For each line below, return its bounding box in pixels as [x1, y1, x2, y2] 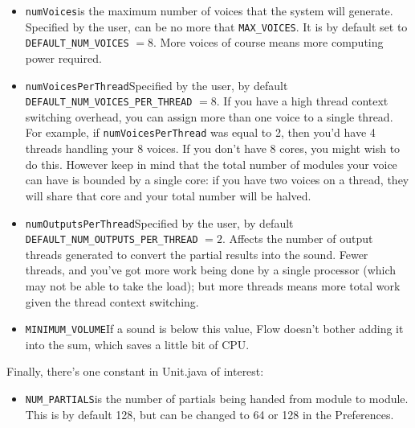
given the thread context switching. [25, 293, 199, 310]
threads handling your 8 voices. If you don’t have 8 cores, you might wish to [25, 140, 401, 157]
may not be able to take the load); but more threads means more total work [25, 278, 401, 294]
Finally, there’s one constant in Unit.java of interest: [6, 363, 264, 380]
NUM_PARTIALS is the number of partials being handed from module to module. [25, 390, 409, 407]
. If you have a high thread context [216, 93, 389, 109]
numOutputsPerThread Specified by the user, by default [25, 214, 294, 231]
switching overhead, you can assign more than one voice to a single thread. [25, 108, 393, 125]
